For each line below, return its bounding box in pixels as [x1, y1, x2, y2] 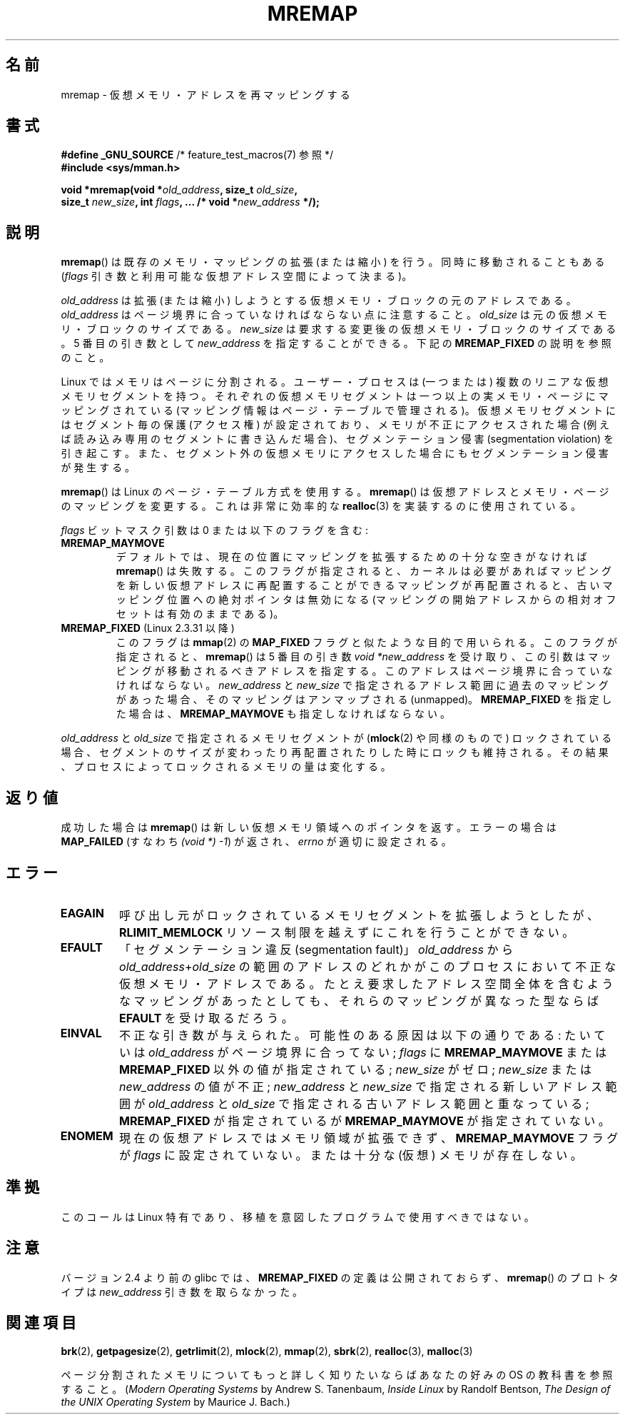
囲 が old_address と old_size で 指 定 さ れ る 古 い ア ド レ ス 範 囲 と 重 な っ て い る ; [119, 1096, 589, 1111]
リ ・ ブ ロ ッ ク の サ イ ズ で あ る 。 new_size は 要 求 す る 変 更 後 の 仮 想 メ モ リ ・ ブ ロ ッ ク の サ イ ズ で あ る [61, 323, 616, 336]
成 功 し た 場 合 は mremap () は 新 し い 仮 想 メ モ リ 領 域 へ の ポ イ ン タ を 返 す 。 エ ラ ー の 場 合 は [61, 821, 557, 834]
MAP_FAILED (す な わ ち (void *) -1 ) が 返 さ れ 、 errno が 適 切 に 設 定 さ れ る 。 [61, 835, 452, 848]
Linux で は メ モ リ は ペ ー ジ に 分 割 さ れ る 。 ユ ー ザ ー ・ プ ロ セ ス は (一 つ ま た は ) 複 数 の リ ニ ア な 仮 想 [61, 376, 609, 388]
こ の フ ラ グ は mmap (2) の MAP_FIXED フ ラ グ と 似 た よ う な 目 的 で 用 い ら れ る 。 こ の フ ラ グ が [116, 636, 617, 649]
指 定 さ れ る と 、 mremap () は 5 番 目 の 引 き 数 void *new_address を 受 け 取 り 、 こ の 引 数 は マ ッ [116, 650, 611, 663]
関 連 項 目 [6, 1314, 76, 1332]
